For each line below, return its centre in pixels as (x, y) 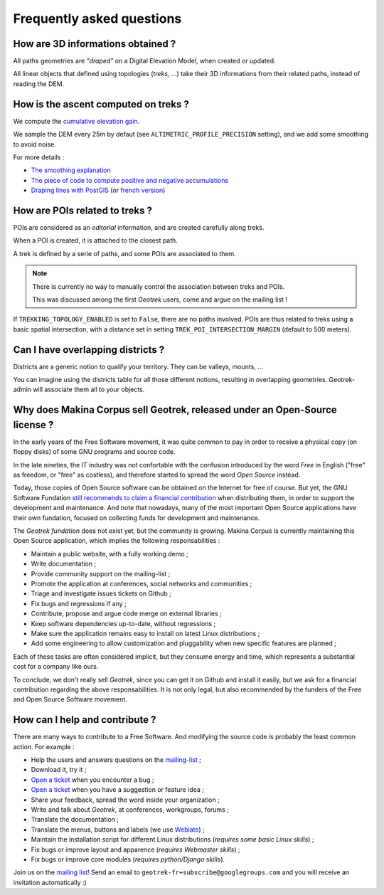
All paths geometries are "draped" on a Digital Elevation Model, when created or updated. (145, 61)
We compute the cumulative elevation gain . (76, 121)
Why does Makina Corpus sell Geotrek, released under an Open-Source (175, 410)
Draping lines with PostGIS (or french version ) (98, 190)
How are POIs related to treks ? (83, 210)
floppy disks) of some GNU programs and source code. (94, 452)
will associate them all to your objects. (89, 390)
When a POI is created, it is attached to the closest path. (95, 240)
